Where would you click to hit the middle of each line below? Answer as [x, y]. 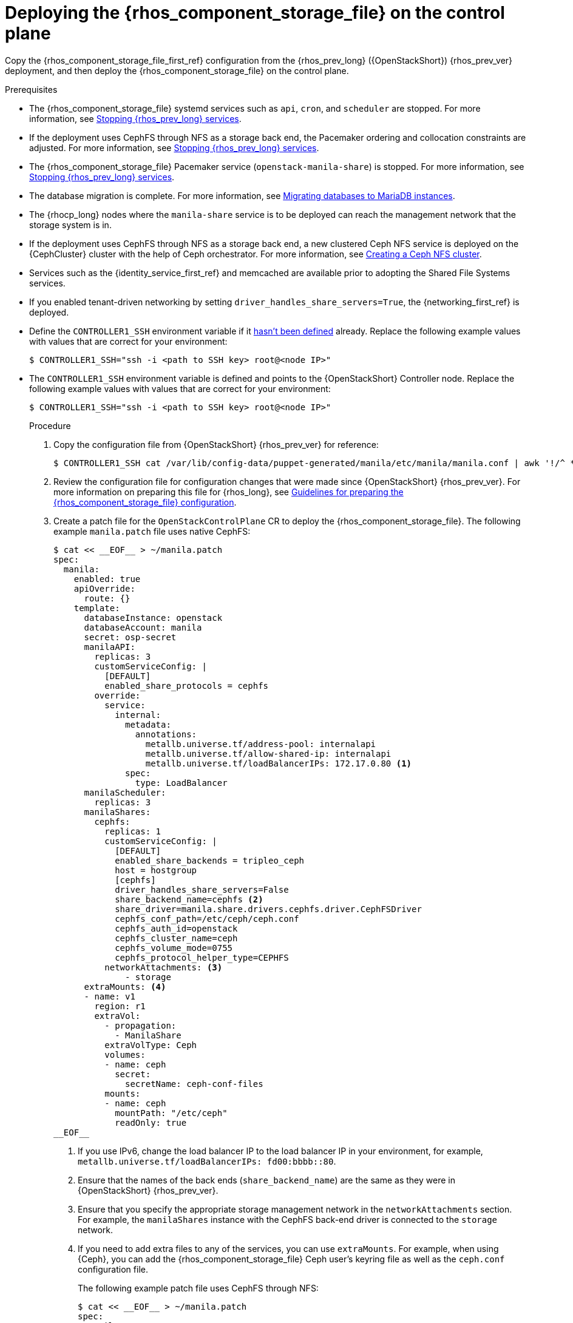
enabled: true [107, 579]
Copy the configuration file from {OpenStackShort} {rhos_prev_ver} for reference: [216, 444]
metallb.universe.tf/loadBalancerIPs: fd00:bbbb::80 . [207, 1161]
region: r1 [120, 1006]
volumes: [125, 1054]
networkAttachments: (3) [164, 967]
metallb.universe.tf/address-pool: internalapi [261, 744]
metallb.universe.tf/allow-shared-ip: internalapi [268, 753]
